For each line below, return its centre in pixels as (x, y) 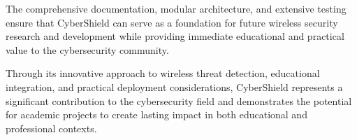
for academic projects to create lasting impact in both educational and (156, 114)
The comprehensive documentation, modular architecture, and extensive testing (176, 8)
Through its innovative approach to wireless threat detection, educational (163, 73)
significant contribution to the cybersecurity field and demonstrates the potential (179, 100)
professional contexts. (51, 128)
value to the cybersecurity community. (87, 49)
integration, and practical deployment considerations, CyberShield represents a (174, 86)
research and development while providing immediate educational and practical (175, 36)
